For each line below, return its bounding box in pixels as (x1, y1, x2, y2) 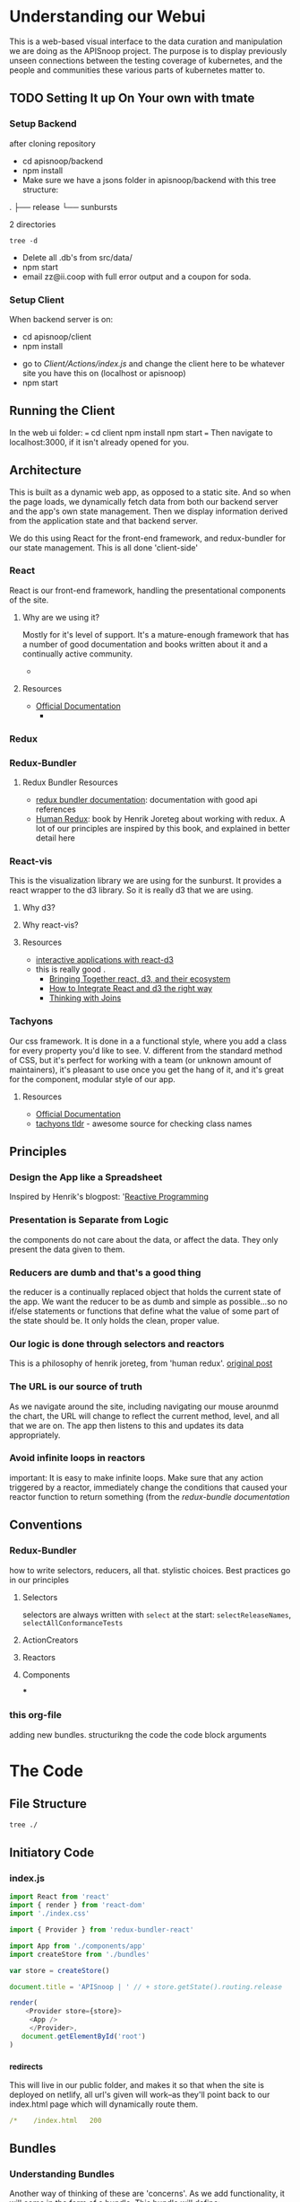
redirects (9, 2061, 43, 2072)
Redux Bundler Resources (21, 777, 118, 788)
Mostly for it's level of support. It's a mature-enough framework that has (21, 629, 289, 639)
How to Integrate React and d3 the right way (48, 983, 213, 994)
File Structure (9, 1796, 87, 1811)
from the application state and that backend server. (9, 515, 199, 526)
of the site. (9, 595, 49, 605)
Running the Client (9, 403, 116, 418)
